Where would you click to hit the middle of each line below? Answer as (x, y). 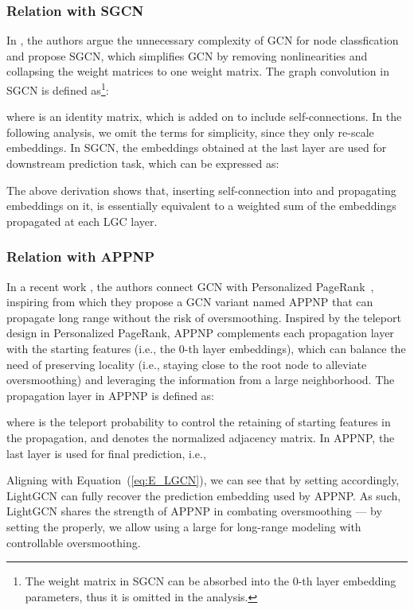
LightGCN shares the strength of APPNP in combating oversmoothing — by (194, 511)
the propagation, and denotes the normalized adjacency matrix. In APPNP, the (201, 437)
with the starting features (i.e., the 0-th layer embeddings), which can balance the (206, 348)
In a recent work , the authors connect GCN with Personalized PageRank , (190, 286)
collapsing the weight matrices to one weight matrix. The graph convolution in (198, 71)
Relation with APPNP (81, 256)
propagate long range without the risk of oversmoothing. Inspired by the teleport (204, 317)
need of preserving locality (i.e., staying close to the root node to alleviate (187, 364)
